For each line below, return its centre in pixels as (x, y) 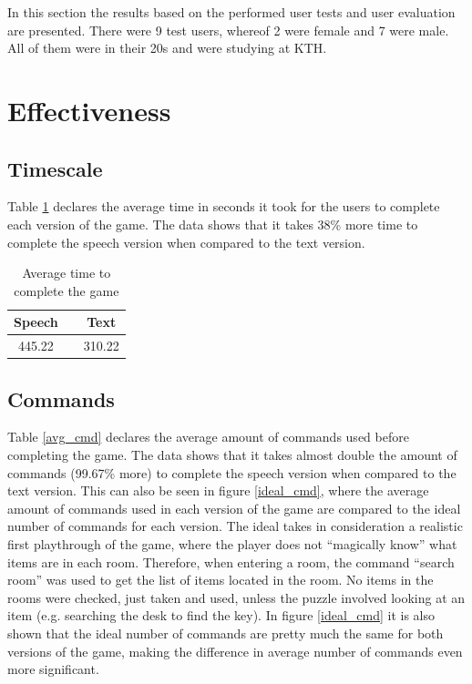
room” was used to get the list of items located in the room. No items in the (221, 580)
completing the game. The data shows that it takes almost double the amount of (232, 455)
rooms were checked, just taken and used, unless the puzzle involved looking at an (236, 597)
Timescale (55, 168)
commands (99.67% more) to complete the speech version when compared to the (232, 472)
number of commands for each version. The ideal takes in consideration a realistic (235, 526)
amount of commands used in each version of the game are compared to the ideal (234, 508)
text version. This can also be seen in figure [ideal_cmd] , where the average (218, 490)
